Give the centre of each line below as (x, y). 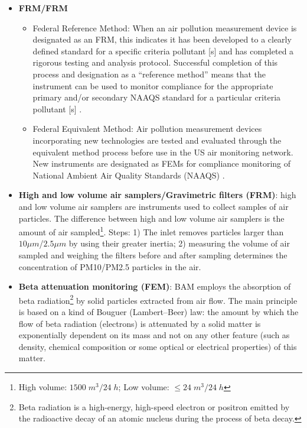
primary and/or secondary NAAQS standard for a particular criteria (157, 97)
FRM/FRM (43, 8)
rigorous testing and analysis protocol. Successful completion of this (155, 62)
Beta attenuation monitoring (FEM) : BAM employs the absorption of (155, 286)
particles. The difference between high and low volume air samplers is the (151, 218)
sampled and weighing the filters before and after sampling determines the (153, 254)
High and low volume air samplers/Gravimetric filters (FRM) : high (157, 195)
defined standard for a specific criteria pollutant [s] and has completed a (163, 51)
